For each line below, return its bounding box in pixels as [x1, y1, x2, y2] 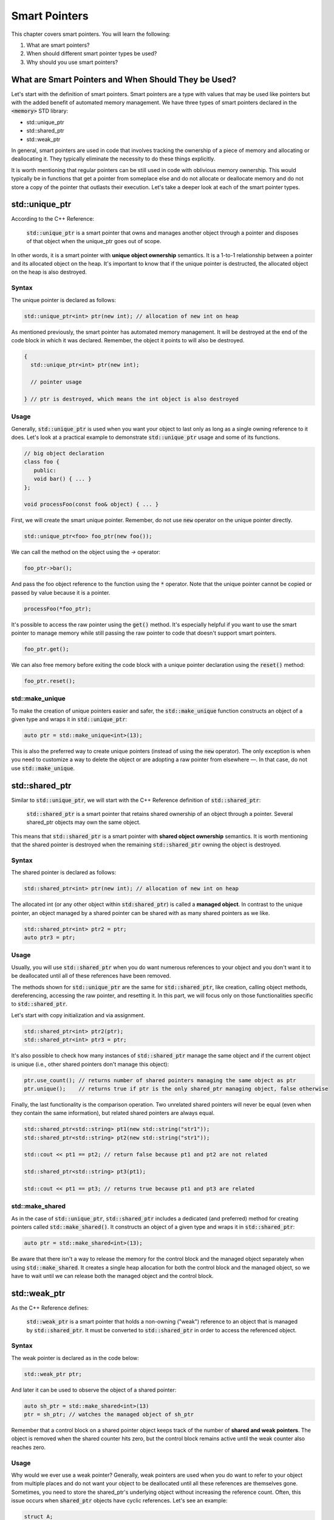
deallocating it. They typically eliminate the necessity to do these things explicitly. [11, 155, 216, 162]
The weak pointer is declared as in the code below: [11, 1354, 139, 1361]
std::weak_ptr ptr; [24, 1370, 82, 1377]
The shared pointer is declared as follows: [11, 869, 117, 876]
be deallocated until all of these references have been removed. [11, 972, 171, 979]
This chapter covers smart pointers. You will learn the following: [11, 30, 171, 38]
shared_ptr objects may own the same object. [26, 818, 141, 826]
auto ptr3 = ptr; [24, 934, 76, 941]
